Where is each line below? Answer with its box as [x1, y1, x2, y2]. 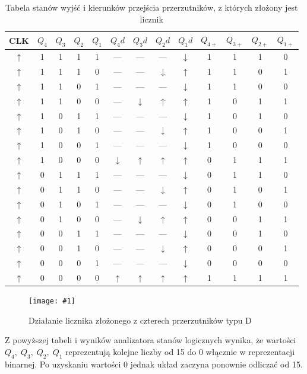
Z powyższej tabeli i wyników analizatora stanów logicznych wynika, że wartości [5, 334, 296, 346]
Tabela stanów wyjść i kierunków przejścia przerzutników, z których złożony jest [5, 1, 298, 13]
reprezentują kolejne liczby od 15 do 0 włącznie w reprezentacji [65, 345, 295, 357]
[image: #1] [29, 296, 75, 305]
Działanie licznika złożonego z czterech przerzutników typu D [29, 314, 252, 326]
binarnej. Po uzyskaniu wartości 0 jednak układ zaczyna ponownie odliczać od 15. [5, 357, 303, 370]
